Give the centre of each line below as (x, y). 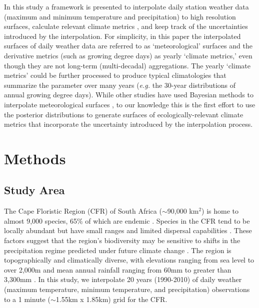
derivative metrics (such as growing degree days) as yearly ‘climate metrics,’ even (128, 55)
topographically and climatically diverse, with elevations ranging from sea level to (129, 260)
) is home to (220, 211)
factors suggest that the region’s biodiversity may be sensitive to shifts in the (122, 240)
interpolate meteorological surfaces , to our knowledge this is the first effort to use (130, 104)
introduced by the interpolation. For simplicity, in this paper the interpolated (122, 36)
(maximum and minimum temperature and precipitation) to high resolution (120, 16)
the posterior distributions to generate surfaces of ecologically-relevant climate (124, 114)
